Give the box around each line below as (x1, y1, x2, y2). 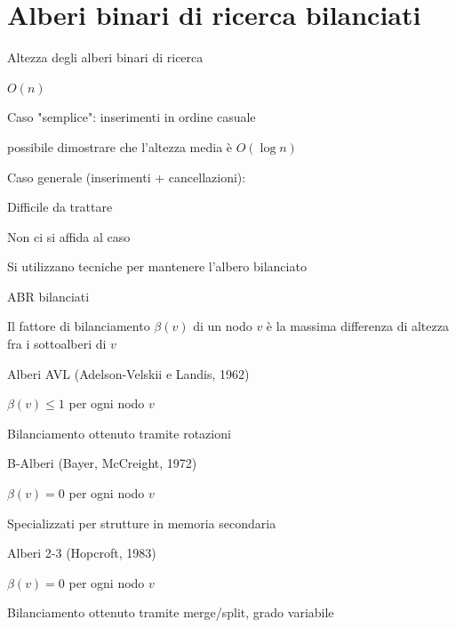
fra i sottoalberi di (7, 334, 107, 353)
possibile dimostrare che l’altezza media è (7, 137, 233, 156)
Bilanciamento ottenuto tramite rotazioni (7, 423, 231, 442)
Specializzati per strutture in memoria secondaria (7, 513, 276, 532)
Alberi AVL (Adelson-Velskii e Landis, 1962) (7, 364, 250, 382)
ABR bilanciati (7, 286, 90, 305)
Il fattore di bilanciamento (7, 317, 150, 335)
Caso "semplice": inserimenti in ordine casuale (7, 108, 256, 126)
